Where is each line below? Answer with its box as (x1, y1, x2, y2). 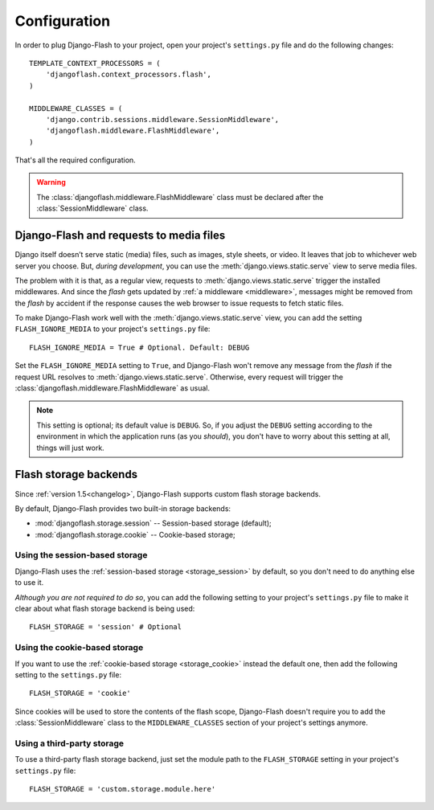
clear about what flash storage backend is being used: (14, 603, 195, 613)
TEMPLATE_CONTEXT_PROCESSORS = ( (29, 59, 161, 67)
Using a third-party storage (14, 738, 125, 749)
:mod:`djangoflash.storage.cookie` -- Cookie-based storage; (35, 530, 236, 539)
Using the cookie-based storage (14, 642, 144, 653)
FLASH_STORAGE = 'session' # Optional (29, 623, 182, 632)
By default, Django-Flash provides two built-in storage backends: (14, 503, 231, 513)
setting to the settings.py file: (14, 669, 122, 679)
